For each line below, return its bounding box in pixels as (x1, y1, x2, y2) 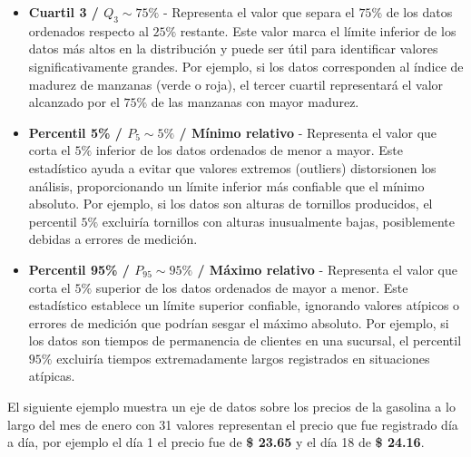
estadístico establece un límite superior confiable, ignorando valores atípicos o (28, 296, 460, 315)
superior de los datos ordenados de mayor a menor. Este (95, 277, 408, 297)
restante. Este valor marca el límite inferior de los (180, 21, 456, 40)
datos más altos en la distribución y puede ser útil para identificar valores (28, 39, 438, 58)
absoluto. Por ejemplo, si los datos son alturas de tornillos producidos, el (28, 194, 433, 213)
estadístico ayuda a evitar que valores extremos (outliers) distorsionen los (28, 158, 437, 177)
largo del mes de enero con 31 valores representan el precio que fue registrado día (7, 414, 458, 433)
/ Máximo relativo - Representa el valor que (197, 259, 457, 278)
